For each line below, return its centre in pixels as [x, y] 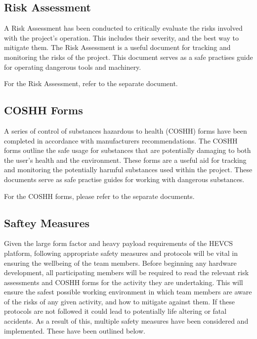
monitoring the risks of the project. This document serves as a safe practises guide [128, 57]
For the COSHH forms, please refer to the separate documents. [99, 196]
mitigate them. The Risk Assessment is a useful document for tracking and [117, 47]
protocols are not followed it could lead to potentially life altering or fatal [115, 311]
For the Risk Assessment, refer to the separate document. [91, 83]
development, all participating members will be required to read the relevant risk [127, 272]
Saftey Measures [47, 222]
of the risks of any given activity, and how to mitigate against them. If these [119, 301]
